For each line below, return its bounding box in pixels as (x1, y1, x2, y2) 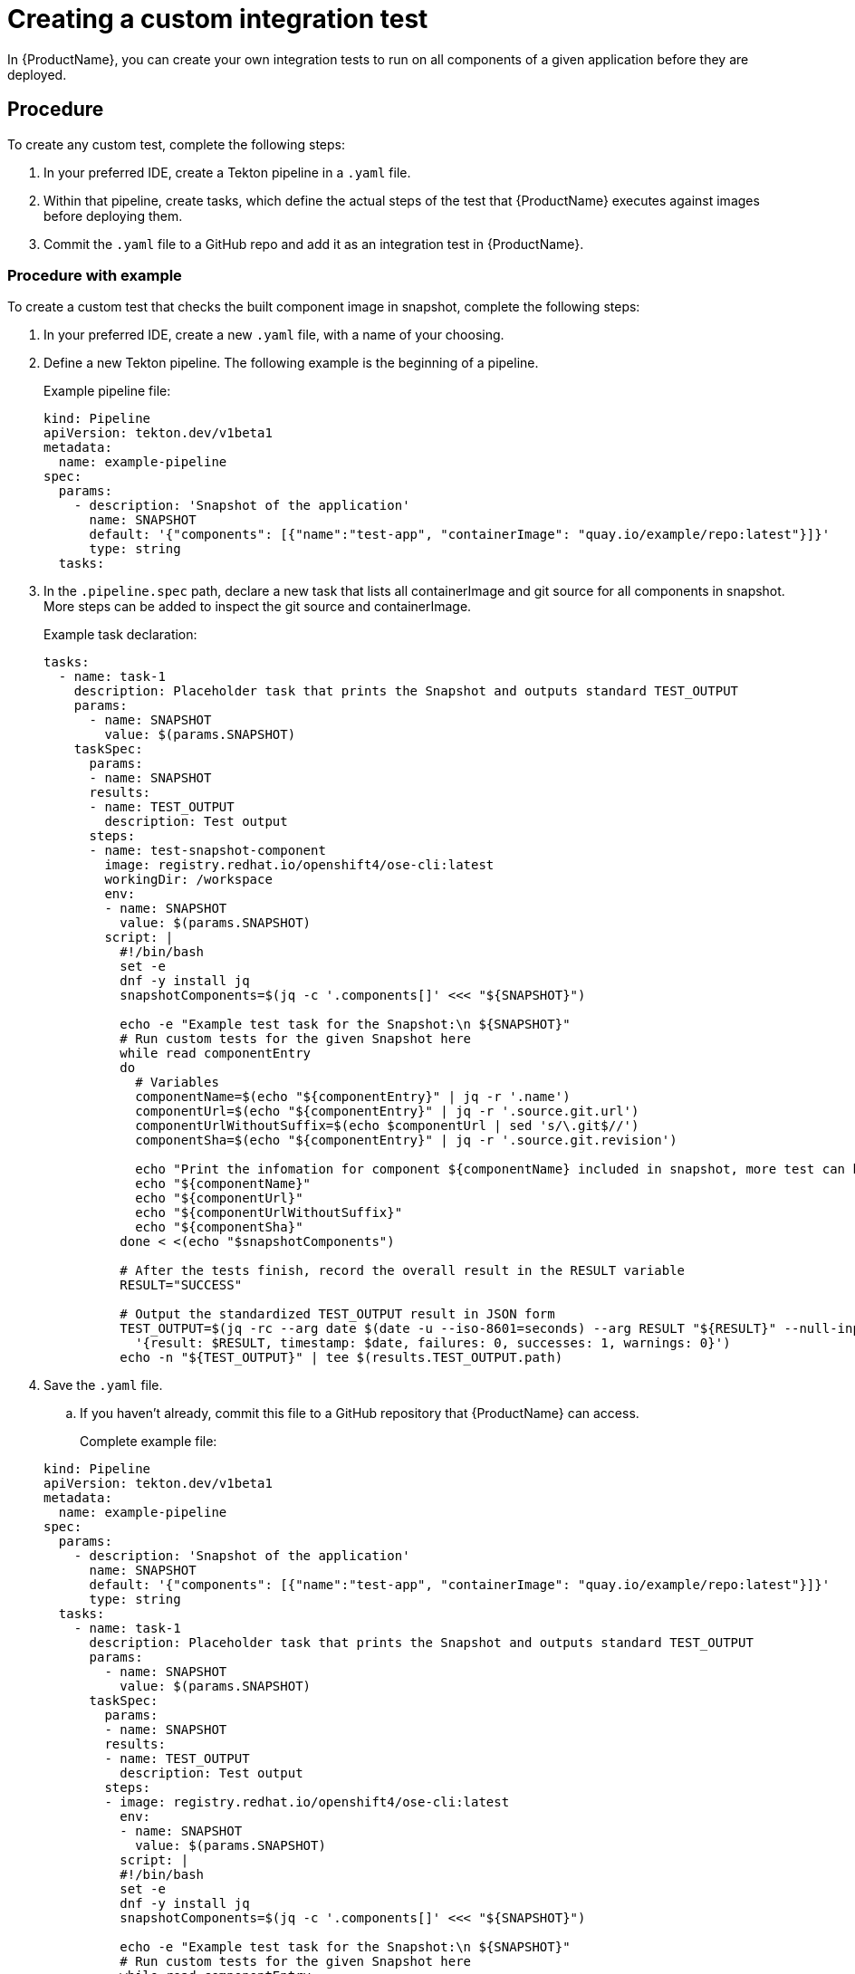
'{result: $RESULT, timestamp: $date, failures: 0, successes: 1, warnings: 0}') (135, 1336, 731, 1351)
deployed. (7, 66, 67, 82)
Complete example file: (80, 1433, 217, 1450)
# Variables (135, 1075, 219, 1090)
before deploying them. (43, 207, 183, 224)
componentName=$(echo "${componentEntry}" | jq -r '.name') (135, 1089, 571, 1105)
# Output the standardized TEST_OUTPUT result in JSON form (120, 1307, 555, 1322)
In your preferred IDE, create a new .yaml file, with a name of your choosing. (43, 327, 504, 343)
